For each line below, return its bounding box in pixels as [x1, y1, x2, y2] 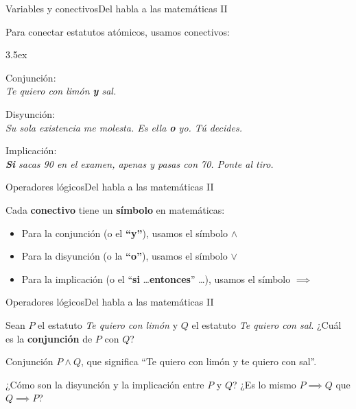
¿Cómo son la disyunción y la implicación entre [5, 377, 204, 391]
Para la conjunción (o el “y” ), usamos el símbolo [21, 225, 228, 240]
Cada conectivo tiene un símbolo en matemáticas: [5, 202, 225, 216]
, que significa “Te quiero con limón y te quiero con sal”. [80, 354, 317, 369]
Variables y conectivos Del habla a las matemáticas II [5, 1, 228, 15]
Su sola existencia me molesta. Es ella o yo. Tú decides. [5, 120, 242, 134]
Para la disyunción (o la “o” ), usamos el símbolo [21, 249, 228, 263]
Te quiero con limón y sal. [5, 84, 117, 98]
